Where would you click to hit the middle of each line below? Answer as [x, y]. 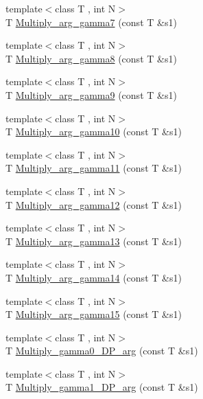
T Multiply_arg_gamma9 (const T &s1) [91, 94]
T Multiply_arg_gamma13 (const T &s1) [94, 241]
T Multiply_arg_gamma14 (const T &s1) [94, 277]
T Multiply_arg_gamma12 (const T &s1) [94, 204]
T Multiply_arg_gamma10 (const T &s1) [94, 132]
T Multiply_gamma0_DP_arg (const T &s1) [102, 351]
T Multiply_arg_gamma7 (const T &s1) [91, 22]
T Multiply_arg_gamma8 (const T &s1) [91, 58]
